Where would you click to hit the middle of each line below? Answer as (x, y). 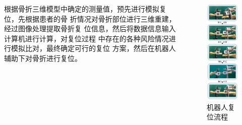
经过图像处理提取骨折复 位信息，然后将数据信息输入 (90, 28)
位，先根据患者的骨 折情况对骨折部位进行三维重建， (90, 18)
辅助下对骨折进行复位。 (43, 58)
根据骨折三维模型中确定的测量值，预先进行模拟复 (85, 9)
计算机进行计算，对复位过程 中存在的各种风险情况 (86, 38)
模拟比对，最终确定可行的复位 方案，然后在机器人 (93, 48)
